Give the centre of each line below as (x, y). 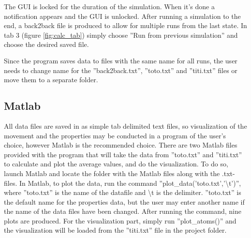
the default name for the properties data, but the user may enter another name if (124, 201)
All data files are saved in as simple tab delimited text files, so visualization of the (125, 126)
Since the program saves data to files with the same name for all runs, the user (121, 60)
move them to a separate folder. (51, 80)
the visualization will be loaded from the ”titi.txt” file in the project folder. (115, 230)
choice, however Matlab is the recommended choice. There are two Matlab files (121, 145)
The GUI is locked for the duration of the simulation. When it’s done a (109, 6)
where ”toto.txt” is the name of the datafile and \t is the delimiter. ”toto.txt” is (123, 192)
